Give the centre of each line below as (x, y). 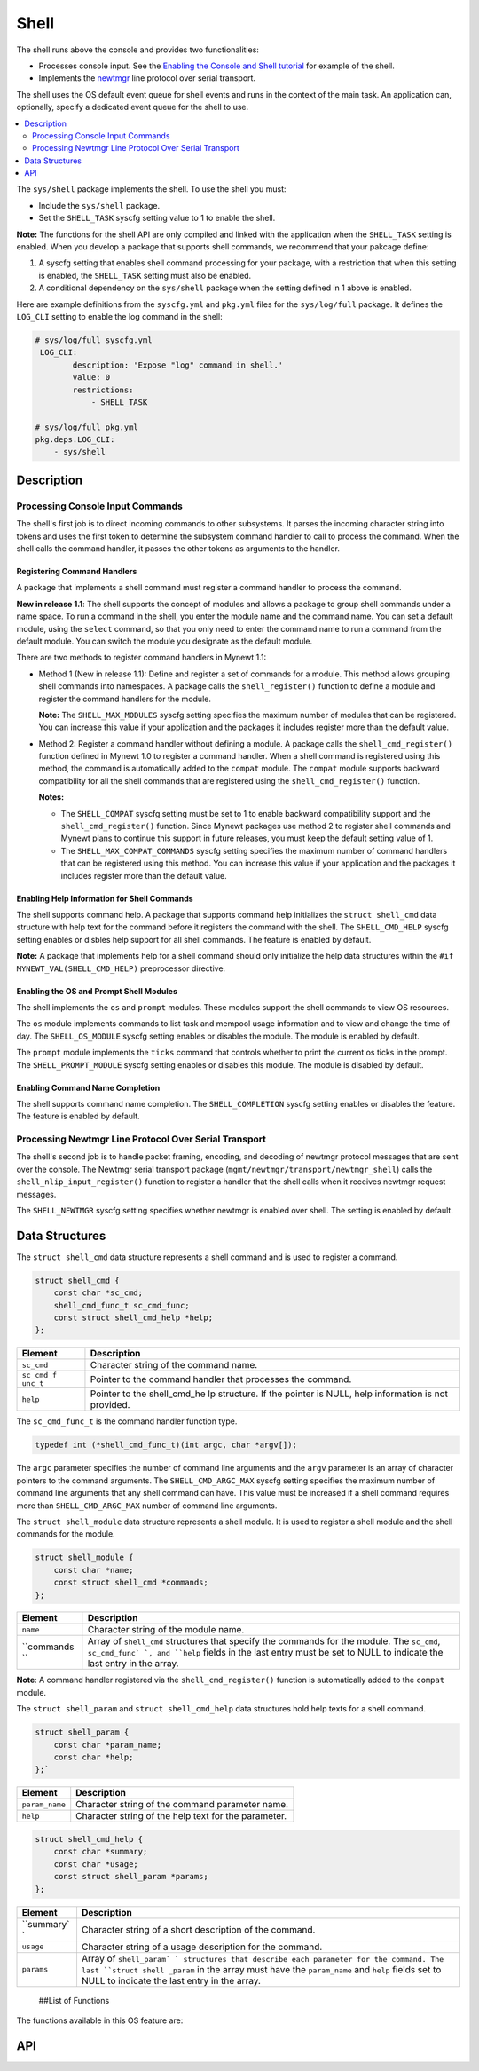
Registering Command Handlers (77, 571)
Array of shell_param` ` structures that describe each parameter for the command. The (263, 1958)
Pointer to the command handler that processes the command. (221, 1379)
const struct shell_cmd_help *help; (133, 1318)
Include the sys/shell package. (99, 205)
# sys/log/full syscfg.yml (94, 340)
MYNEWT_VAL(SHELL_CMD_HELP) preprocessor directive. (121, 968)
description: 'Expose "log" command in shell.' (178, 365)
